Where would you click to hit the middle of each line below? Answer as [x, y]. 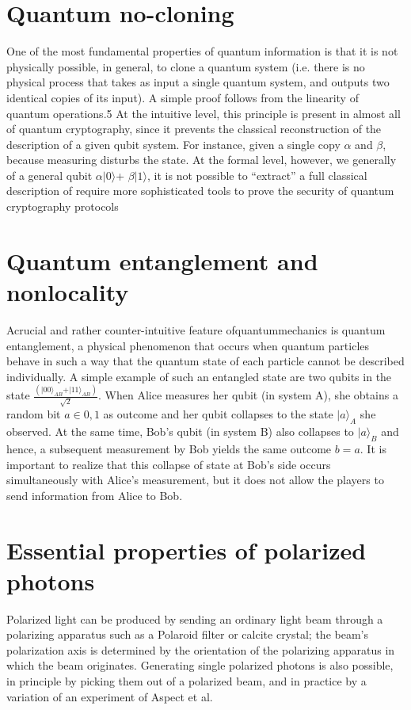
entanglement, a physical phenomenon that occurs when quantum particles [188, 345]
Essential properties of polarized [186, 550]
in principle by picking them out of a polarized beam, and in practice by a [186, 681]
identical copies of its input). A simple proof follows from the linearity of [183, 97]
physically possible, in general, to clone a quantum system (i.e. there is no [186, 66]
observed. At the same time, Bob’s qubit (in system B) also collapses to [180, 431]
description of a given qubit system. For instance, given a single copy [173, 144]
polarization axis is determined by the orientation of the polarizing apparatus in [201, 649]
